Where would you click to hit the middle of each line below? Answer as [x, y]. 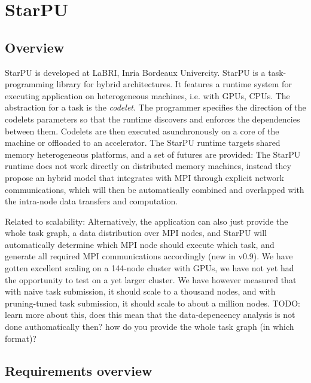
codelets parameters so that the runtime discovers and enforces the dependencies [153, 119]
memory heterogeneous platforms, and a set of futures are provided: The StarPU [153, 154]
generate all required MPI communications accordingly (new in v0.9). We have [149, 256]
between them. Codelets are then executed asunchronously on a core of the [142, 131]
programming [29, 84]
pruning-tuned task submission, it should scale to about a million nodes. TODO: [153, 303]
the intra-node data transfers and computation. [92, 201]
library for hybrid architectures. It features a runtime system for [174, 84]
